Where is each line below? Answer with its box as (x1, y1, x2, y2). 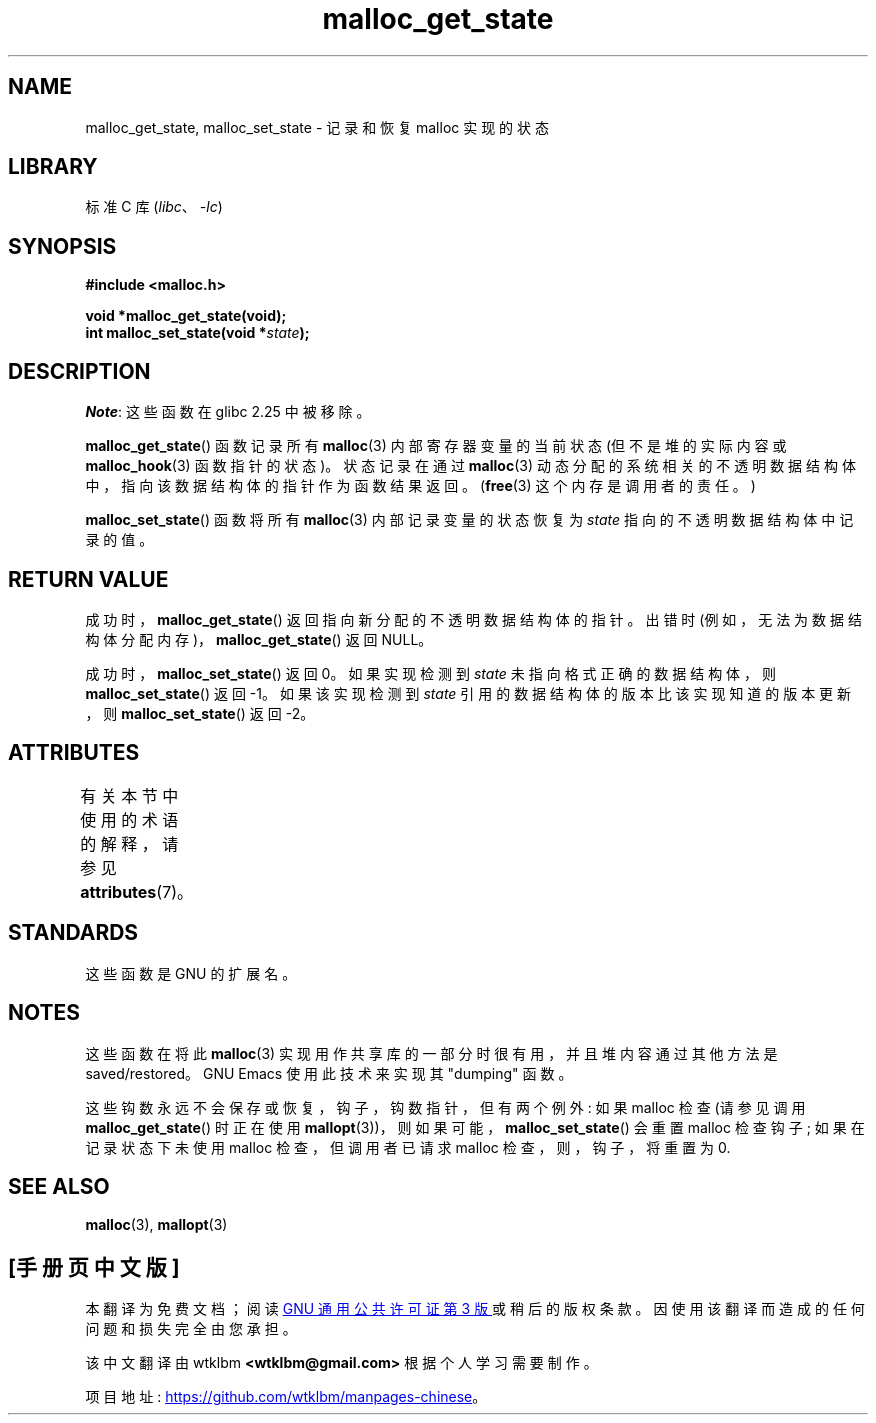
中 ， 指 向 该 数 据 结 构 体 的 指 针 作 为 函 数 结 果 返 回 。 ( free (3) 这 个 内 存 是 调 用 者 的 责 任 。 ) (85, 477, 756, 495)
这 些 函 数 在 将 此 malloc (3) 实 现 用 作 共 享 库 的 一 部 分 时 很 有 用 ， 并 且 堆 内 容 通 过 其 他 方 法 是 (85, 1044, 778, 1062)
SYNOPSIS (8, 233, 117, 259)
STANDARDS (8, 920, 139, 946)
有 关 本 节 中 (80, 785, 179, 806)
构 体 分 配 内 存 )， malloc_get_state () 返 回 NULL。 (85, 630, 433, 648)
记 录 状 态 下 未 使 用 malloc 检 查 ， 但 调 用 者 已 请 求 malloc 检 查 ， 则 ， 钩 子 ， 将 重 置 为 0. (85, 1138, 731, 1156)
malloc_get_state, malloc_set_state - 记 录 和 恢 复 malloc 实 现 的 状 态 (85, 118, 549, 136)
